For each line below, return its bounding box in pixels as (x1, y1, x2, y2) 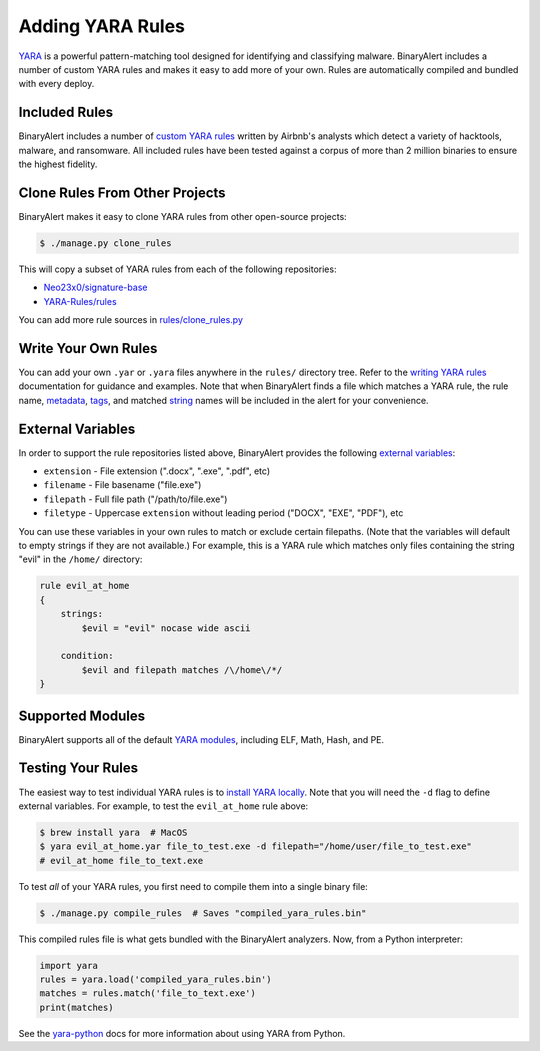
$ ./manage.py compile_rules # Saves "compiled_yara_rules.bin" (39, 907, 367, 919)
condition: (60, 650, 114, 662)
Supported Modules (18, 707, 146, 724)
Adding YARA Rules (18, 15, 185, 37)
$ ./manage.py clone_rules (39, 237, 172, 249)
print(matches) (39, 1001, 114, 1013)
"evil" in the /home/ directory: (18, 553, 143, 565)
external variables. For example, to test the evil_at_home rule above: (18, 800, 309, 812)
